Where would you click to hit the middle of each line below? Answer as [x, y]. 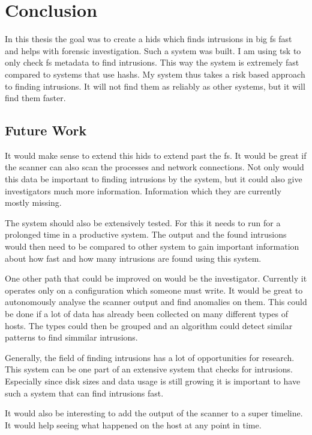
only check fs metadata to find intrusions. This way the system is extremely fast [152, 62]
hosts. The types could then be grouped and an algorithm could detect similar [149, 325]
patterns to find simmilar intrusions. [71, 337]
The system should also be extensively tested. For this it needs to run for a [143, 222]
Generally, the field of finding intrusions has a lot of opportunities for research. [150, 357]
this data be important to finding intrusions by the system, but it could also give [154, 179]
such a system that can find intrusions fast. [84, 393]
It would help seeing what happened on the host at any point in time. [133, 424]
